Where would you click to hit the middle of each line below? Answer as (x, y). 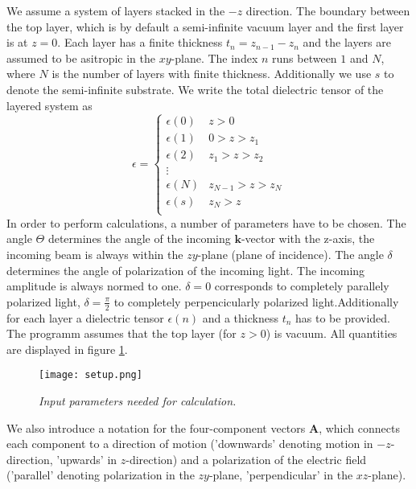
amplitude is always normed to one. (94, 286)
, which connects (359, 427)
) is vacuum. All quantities (332, 333)
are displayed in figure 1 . (67, 349)
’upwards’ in (87, 459)
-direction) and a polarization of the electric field (246, 459)
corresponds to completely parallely (302, 286)
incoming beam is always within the (95, 255)
